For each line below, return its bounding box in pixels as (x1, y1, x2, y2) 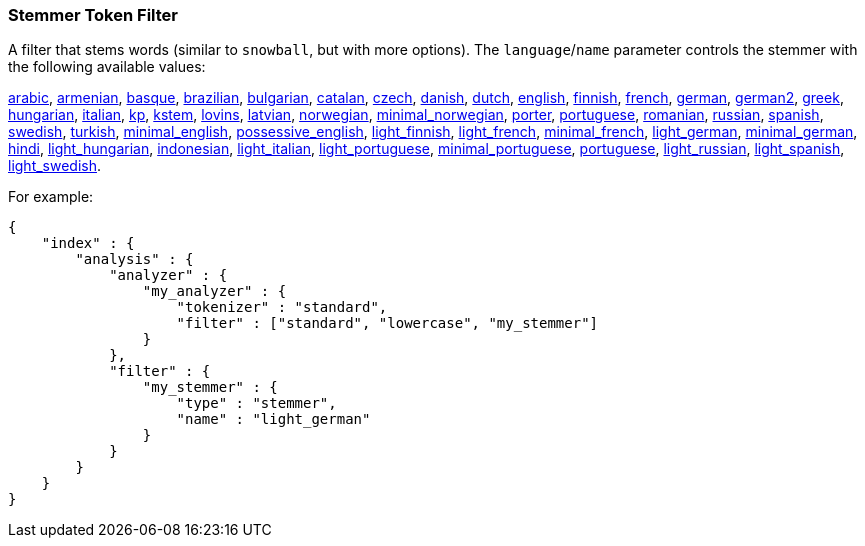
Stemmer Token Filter (8, 5, 178, 25)
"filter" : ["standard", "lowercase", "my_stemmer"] (176, 315, 599, 332)
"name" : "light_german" (176, 411, 371, 428)
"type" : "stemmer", (176, 395, 337, 412)
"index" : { (41, 235, 135, 252)
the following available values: (8, 58, 206, 76)
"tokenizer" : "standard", (176, 299, 388, 316)
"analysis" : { (75, 251, 194, 268)
